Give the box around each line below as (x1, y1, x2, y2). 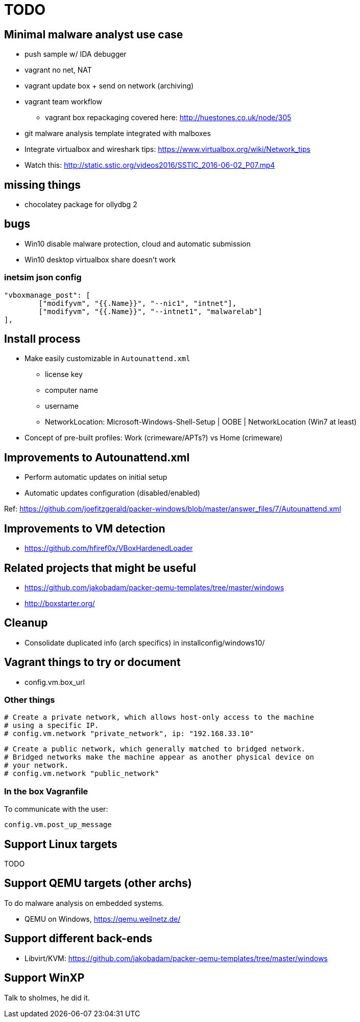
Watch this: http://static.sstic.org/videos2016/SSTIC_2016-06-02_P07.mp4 (25, 161, 275, 170)
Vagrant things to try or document (4, 656, 181, 669)
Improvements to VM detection (4, 522, 165, 535)
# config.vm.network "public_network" (4, 769, 159, 778)
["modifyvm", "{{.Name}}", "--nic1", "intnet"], (38, 299, 237, 307)
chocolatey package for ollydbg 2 (25, 200, 137, 209)
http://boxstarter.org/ (25, 598, 95, 608)
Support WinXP (4, 971, 85, 985)
